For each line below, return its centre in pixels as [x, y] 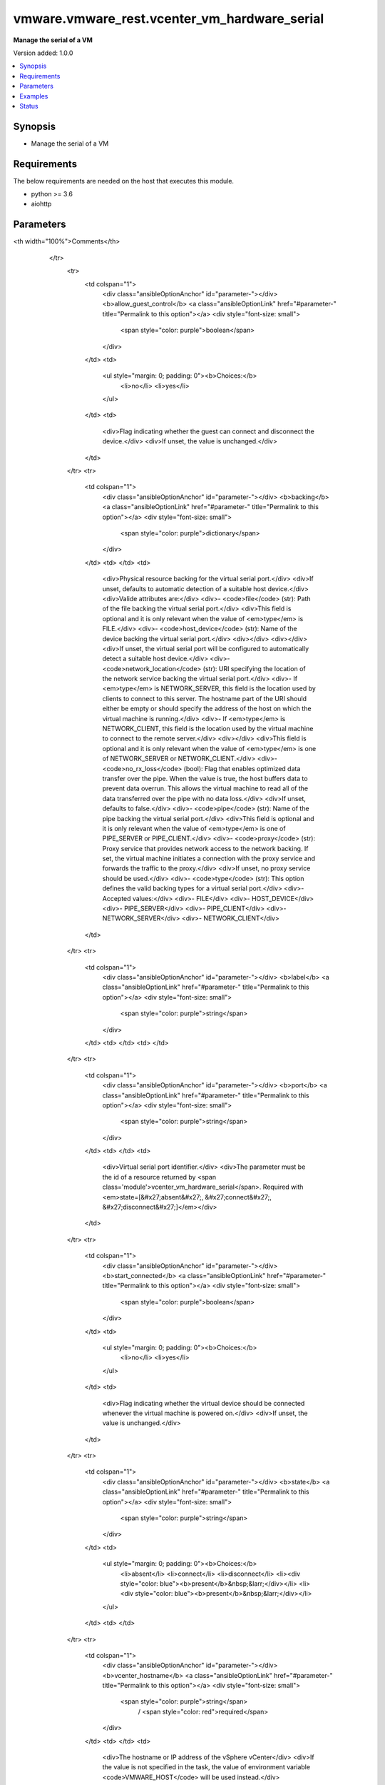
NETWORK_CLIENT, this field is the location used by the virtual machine [208, 729]
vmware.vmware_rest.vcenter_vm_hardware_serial [169, 19]
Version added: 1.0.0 [43, 53]
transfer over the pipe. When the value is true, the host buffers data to [205, 778]
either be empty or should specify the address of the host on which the [207, 709]
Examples [34, 96]
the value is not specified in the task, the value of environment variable [206, 1767]
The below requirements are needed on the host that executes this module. [124, 181]
